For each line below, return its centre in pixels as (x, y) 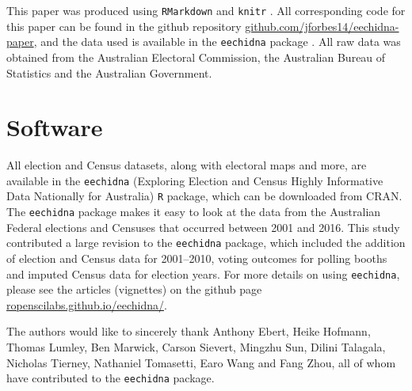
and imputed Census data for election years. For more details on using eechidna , (203, 273)
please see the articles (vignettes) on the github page (134, 289)
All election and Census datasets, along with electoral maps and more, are (187, 165)
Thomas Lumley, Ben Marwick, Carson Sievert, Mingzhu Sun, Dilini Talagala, (196, 347)
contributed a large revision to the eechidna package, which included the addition (206, 243)
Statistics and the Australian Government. (109, 72)
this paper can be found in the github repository (124, 26)
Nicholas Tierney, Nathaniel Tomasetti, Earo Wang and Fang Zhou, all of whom (201, 362)
